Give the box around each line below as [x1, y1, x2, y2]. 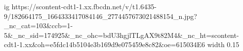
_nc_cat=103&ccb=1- [4, 20, 73, 31]
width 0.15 [207, 39, 240, 50]
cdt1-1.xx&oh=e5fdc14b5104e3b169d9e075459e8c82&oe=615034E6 [4, 39, 205, 50]
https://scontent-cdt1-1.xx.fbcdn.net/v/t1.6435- [11, 1, 157, 11]
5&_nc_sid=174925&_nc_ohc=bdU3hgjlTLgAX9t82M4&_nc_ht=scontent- [4, 30, 239, 40]
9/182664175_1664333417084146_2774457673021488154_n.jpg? [4, 11, 197, 21]
